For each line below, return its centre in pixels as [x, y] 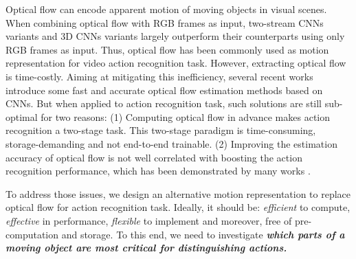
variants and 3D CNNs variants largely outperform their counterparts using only [175, 36]
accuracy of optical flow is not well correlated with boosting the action [154, 157]
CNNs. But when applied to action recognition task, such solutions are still [164, 103]
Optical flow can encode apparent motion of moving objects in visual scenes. [166, 9]
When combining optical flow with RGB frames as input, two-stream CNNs [165, 22]
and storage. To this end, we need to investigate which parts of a [203, 234]
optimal [22, 116]
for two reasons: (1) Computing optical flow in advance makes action [186, 116]
